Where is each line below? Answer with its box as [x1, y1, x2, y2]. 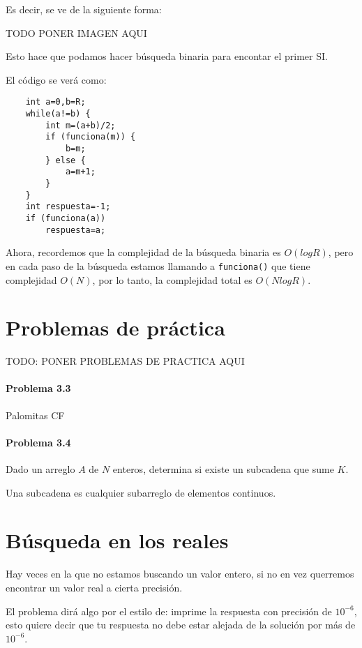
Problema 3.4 [6, 435, 71, 449]
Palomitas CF [6, 407, 65, 422]
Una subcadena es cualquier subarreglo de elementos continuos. [6, 485, 276, 499]
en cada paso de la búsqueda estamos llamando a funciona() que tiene [6, 258, 310, 273]
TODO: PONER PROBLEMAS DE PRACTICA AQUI [6, 354, 245, 368]
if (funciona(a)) [25, 213, 106, 223]
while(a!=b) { [25, 109, 91, 119]
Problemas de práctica [6, 313, 225, 342]
